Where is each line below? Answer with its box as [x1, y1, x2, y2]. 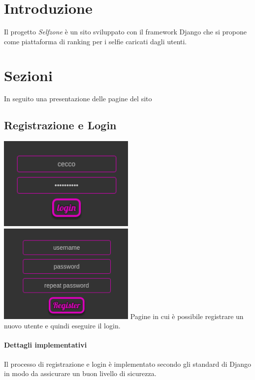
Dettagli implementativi [4, 340, 87, 350]
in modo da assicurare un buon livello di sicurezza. [4, 368, 157, 379]
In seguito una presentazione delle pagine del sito [4, 93, 152, 104]
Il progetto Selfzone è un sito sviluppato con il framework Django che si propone [4, 27, 247, 37]
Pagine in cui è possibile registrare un [130, 311, 244, 321]
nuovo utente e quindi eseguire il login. [4, 321, 121, 331]
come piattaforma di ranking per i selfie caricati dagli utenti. [4, 36, 187, 46]
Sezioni [4, 65, 53, 85]
